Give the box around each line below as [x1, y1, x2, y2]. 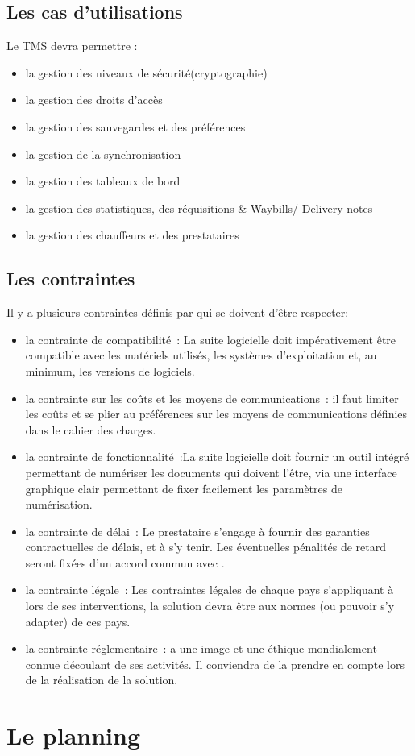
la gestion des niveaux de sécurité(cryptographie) [25, 64, 268, 81]
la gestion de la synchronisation [25, 145, 181, 162]
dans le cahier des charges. [25, 421, 156, 438]
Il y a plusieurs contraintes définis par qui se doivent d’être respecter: [6, 304, 349, 321]
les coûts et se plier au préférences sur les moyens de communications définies [25, 405, 408, 422]
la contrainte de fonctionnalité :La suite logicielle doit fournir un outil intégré [25, 448, 409, 465]
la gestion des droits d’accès [25, 91, 163, 108]
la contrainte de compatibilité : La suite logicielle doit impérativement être [25, 330, 396, 347]
